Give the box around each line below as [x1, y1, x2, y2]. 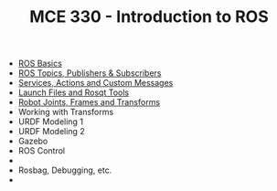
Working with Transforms [17, 107, 114, 118]
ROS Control [17, 145, 66, 156]
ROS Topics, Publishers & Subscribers [17, 68, 162, 79]
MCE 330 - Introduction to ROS [29, 6, 269, 27]
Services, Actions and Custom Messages [17, 78, 174, 89]
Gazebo [17, 135, 48, 147]
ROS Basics [17, 58, 62, 69]
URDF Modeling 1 [17, 116, 84, 127]
